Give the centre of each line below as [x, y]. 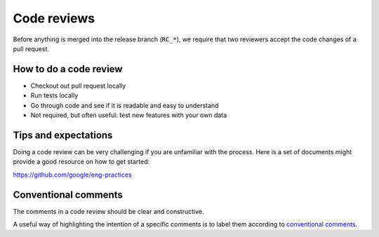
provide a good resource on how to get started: [81, 162]
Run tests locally [54, 95]
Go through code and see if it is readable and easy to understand [125, 105]
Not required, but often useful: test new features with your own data [129, 115]
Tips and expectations [63, 135]
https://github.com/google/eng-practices [73, 175]
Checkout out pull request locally [78, 86]
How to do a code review [68, 69]
